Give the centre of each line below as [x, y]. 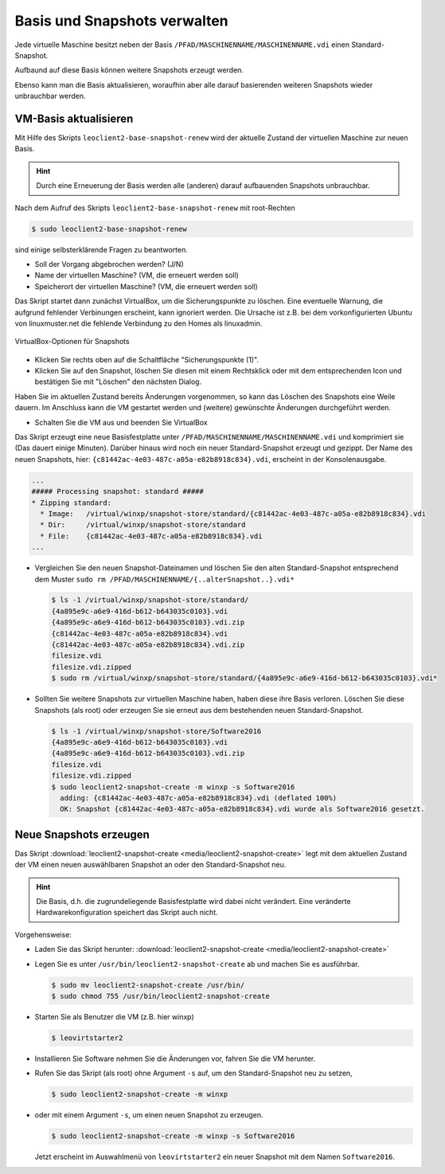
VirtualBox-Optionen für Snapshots [72, 342]
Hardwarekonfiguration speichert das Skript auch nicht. [127, 913]
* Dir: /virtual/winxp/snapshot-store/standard [143, 525]
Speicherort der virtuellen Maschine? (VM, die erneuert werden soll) [146, 286]
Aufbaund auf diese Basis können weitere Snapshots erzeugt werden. [129, 70]
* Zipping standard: [71, 503]
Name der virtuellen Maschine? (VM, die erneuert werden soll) [137, 276]
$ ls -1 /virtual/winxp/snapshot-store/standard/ [150, 600]
